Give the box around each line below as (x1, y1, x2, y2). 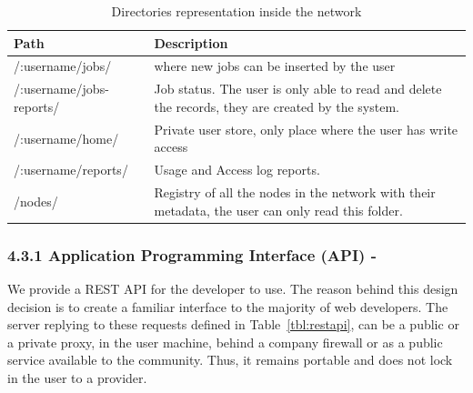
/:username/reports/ (14, 160, 128, 179)
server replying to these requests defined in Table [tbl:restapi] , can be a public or (7, 315, 459, 334)
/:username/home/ (14, 128, 119, 147)
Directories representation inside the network (111, 2, 362, 20)
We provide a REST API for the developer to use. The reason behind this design (7, 278, 458, 297)
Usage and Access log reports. (154, 160, 320, 179)
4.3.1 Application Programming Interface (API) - (7, 243, 377, 266)
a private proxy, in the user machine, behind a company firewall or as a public (7, 332, 443, 351)
